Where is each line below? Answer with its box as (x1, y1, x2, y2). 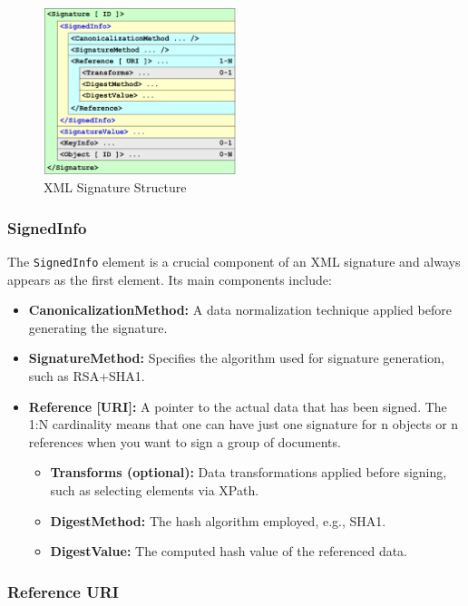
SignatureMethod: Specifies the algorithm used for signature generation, (28, 348, 444, 367)
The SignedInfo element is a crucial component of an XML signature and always (7, 252, 461, 270)
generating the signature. (28, 318, 168, 337)
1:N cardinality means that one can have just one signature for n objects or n (28, 415, 459, 434)
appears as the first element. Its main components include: (7, 269, 332, 288)
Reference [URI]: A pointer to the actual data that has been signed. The (28, 396, 447, 415)
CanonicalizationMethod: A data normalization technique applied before (28, 300, 452, 319)
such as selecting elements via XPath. (50, 481, 259, 499)
